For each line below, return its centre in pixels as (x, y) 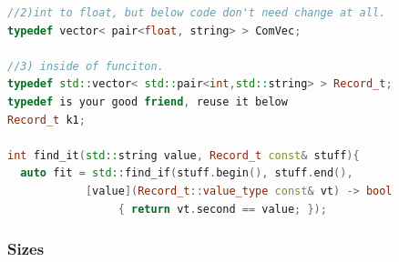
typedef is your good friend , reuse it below (148, 101)
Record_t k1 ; (46, 120)
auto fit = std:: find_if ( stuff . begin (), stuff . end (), (187, 173)
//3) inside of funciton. (86, 66)
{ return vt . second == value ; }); (222, 209)
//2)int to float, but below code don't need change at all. (197, 13)
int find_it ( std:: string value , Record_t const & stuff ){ (184, 155)
